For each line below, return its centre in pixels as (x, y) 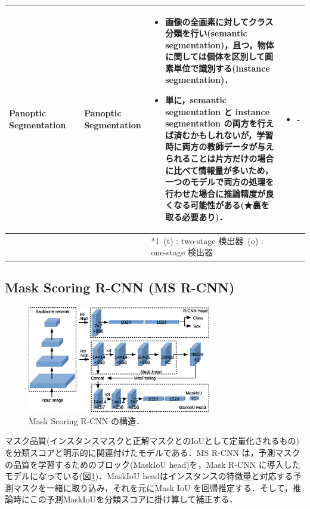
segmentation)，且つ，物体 (220, 44)
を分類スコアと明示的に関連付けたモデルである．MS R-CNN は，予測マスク (153, 452)
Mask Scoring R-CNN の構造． (86, 420)
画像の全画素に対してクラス (219, 21)
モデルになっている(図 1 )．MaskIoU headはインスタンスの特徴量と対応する (149, 476)
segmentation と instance (218, 111)
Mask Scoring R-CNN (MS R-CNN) (120, 287)
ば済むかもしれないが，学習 (219, 135)
